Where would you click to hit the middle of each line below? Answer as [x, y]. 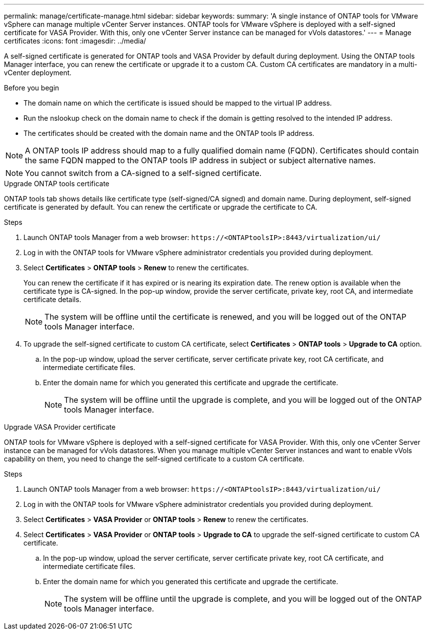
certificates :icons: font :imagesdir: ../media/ [75, 41]
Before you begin [32, 88]
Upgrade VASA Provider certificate [60, 427]
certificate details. [53, 299]
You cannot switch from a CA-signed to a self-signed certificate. [143, 173]
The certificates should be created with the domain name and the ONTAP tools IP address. [169, 133]
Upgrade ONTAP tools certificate [57, 184]
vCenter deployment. [38, 73]
